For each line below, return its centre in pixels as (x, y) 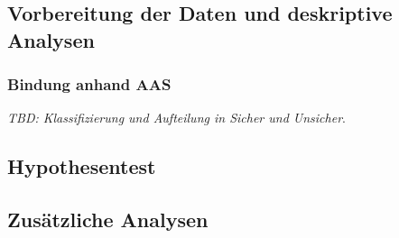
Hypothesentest (82, 166)
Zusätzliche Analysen (108, 220)
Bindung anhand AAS (89, 84)
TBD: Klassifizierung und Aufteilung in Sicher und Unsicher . (176, 118)
